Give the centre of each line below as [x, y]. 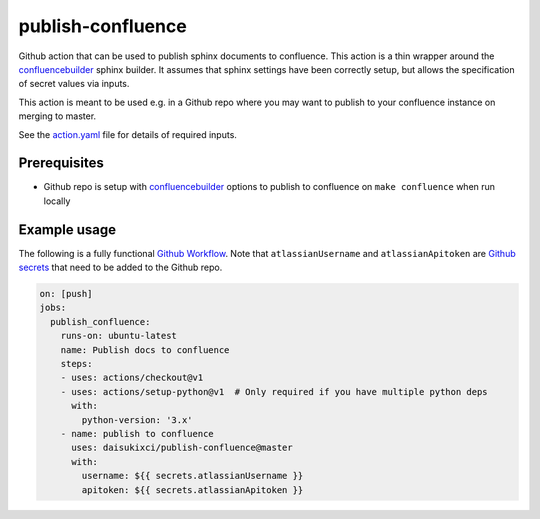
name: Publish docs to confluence [145, 349]
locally [57, 201]
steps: [76, 364]
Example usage [67, 229]
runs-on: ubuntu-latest [118, 336]
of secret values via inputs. [74, 84]
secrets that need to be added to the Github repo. [120, 267]
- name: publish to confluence [137, 433]
